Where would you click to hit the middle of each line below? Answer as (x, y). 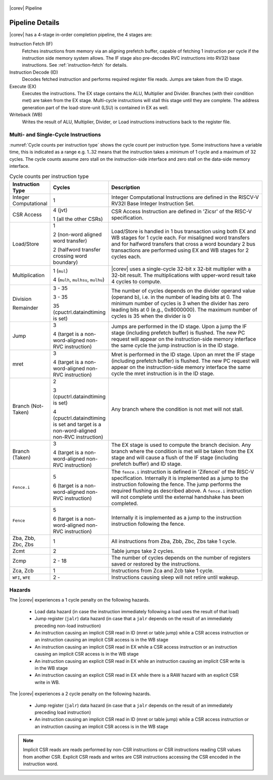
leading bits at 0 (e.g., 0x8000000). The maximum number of (184, 309)
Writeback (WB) (26, 115)
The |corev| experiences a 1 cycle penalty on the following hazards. (80, 600)
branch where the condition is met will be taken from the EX (183, 451)
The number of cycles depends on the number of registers (181, 558)
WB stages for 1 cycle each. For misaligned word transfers (180, 238)
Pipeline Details (34, 22)
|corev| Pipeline (26, 8)
